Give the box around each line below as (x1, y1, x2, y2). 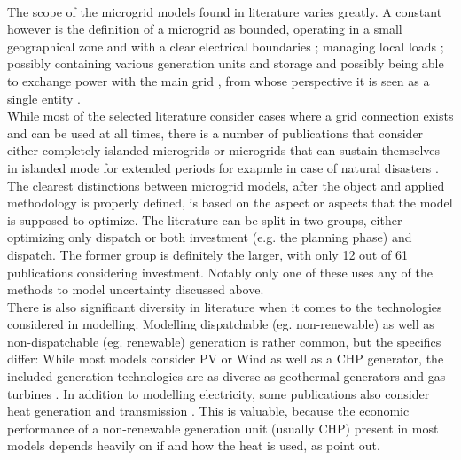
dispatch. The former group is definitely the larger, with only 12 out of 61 (7, 245, 408, 263)
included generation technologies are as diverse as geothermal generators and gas (7, 367, 446, 386)
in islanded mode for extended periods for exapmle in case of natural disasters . (7, 158, 439, 176)
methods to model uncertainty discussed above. (7, 280, 264, 299)
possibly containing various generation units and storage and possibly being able (7, 54, 444, 73)
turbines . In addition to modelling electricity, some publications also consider (7, 384, 430, 402)
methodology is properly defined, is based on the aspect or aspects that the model (7, 193, 453, 212)
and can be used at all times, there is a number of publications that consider (7, 123, 424, 142)
